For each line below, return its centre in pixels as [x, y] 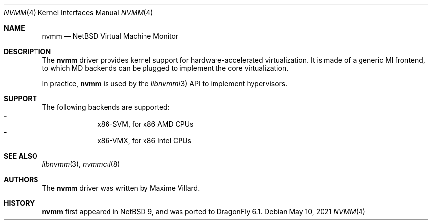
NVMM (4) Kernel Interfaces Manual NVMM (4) [79, 13]
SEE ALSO [21, 156]
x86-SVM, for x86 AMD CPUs [145, 124]
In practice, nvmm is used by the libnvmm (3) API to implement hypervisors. [165, 83]
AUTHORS [21, 179]
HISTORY [19, 203]
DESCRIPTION [28, 51]
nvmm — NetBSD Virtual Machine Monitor [110, 36]
